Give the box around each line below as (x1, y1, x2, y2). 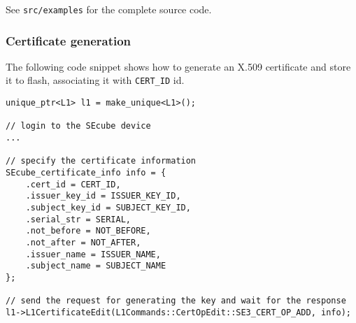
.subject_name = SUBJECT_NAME (25, 261, 166, 271)
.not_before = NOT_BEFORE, (25, 226, 151, 236)
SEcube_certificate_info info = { (6, 168, 166, 178)
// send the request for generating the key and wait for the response (6, 296, 346, 306)
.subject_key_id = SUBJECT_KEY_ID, (25, 203, 191, 213)
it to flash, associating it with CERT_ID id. (6, 73, 185, 87)
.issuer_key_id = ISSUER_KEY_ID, (25, 191, 181, 201)
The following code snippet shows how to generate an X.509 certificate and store (6, 59, 351, 73)
